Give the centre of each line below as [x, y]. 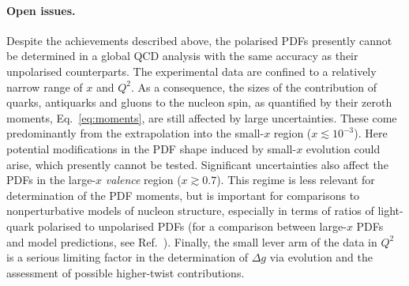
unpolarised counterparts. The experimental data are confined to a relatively [191, 71]
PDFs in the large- [51, 180]
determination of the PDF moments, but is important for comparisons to [183, 195]
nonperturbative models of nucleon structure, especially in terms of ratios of [190, 211]
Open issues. [41, 10]
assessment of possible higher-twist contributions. [126, 272]
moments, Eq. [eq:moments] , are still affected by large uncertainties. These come [202, 117]
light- [390, 211]
